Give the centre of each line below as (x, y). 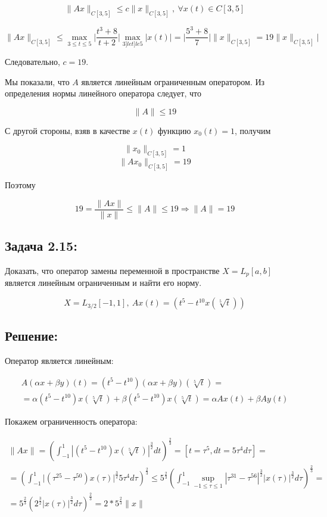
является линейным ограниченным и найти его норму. (103, 283)
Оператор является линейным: (59, 361)
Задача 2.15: (41, 246)
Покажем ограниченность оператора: (71, 421)
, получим (253, 130)
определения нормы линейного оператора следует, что (103, 93)
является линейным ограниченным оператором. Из (173, 81)
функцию (175, 130)
